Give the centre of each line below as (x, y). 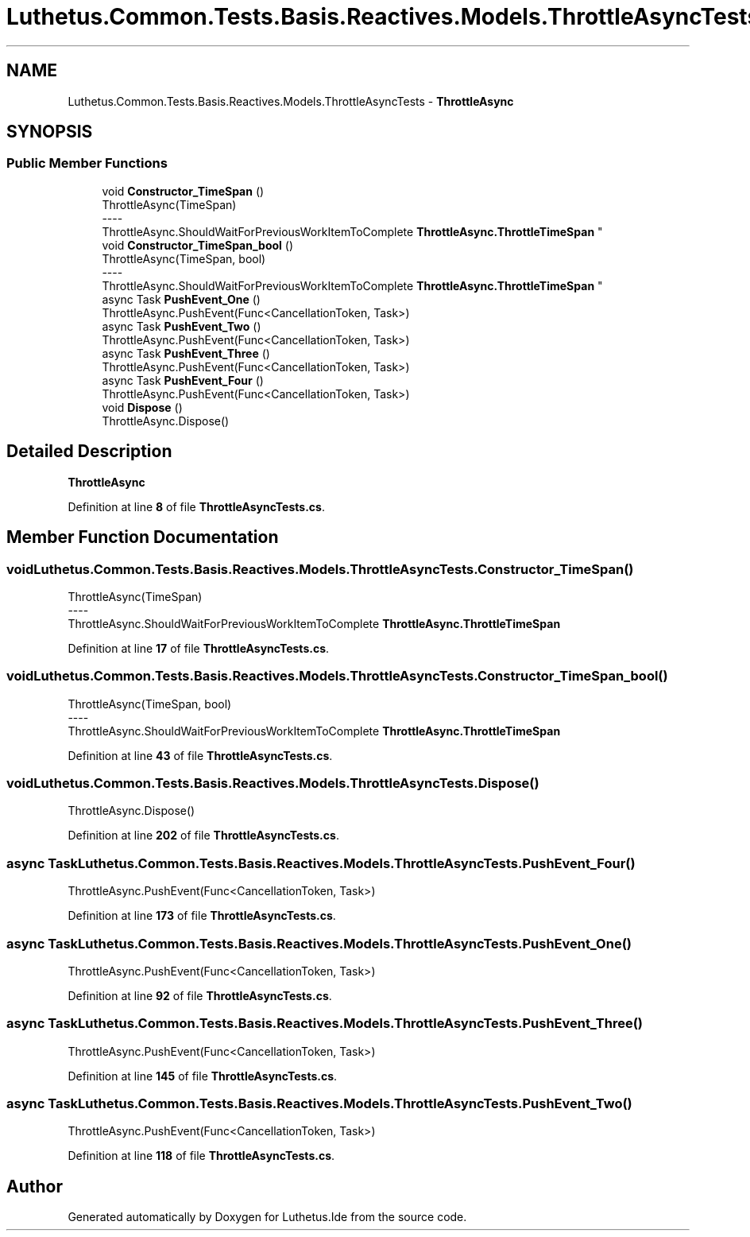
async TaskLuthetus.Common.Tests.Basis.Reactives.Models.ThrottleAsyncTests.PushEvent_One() (319, 943)
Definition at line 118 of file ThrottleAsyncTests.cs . (201, 1156)
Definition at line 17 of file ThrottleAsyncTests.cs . (199, 648)
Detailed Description (89, 452)
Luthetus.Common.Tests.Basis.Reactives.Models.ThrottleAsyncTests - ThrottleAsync (291, 101)
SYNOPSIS (50, 132)
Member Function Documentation (143, 537)
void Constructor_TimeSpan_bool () (198, 245)
